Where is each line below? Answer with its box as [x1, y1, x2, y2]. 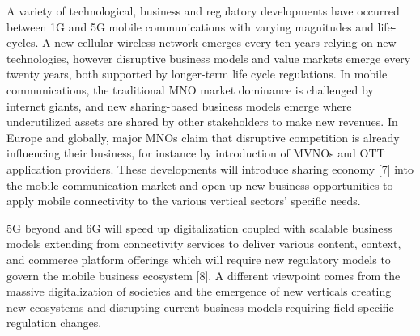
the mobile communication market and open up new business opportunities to [6, 176, 393, 193]
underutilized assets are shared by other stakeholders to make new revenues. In [6, 113, 398, 130]
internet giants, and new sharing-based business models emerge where [6, 97, 352, 114]
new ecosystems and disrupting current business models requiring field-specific [6, 298, 394, 315]
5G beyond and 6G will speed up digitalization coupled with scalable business [6, 219, 392, 236]
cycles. [6, 34, 39, 51]
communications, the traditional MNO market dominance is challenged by [6, 81, 374, 98]
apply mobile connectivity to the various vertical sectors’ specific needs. [6, 192, 361, 209]
